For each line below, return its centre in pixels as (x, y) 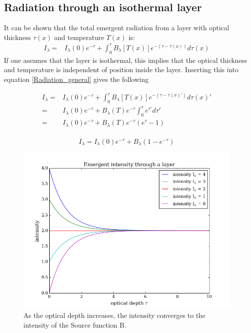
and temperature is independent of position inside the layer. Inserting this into (121, 69)
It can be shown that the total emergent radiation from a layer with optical (117, 28)
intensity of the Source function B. (75, 324)
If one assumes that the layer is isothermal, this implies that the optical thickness (125, 60)
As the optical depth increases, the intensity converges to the (115, 315)
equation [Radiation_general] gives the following (76, 79)
